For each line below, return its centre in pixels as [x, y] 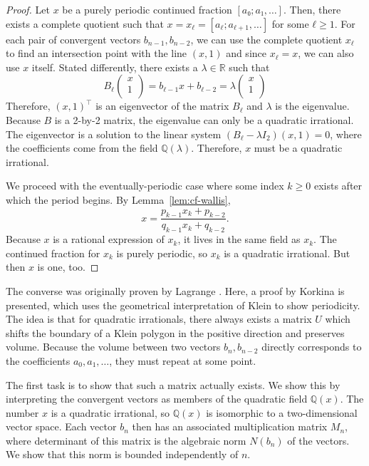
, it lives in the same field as [239, 239]
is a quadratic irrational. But [287, 253]
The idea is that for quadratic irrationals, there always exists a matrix [159, 319]
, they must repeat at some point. [183, 360]
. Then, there [312, 9]
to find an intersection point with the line [97, 53]
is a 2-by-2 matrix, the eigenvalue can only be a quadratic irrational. [204, 119]
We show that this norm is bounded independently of [122, 454]
